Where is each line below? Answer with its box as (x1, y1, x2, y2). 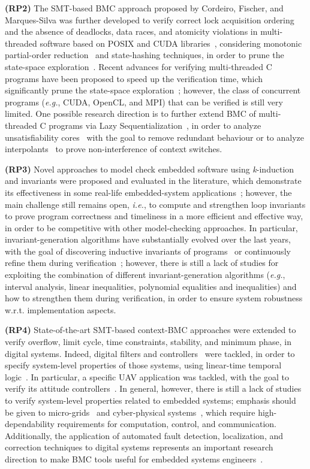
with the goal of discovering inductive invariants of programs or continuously (5, 244, 291, 257)
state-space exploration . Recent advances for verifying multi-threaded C (5, 60, 272, 72)
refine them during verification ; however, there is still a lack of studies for (5, 256, 279, 269)
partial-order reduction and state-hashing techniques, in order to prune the (5, 49, 284, 61)
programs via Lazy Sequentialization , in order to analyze (49, 119, 261, 131)
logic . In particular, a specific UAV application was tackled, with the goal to (5, 370, 289, 383)
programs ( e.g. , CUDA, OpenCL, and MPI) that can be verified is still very (5, 95, 283, 108)
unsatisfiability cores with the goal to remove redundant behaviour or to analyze (5, 131, 305, 143)
